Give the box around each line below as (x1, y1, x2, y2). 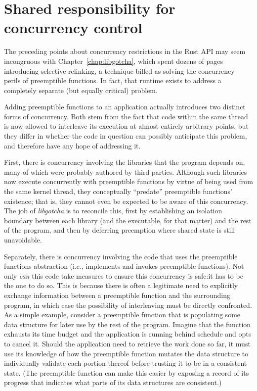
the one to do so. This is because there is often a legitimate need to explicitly (4, 280, 238, 291)
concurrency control (4, 17, 142, 38)
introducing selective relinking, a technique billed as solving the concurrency (4, 65, 235, 76)
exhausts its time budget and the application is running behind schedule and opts (4, 329, 252, 339)
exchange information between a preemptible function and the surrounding (4, 290, 231, 300)
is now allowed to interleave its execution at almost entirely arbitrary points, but (4, 121, 249, 131)
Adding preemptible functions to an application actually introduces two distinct (4, 101, 246, 112)
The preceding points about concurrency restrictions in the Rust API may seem (4, 46, 246, 56)
